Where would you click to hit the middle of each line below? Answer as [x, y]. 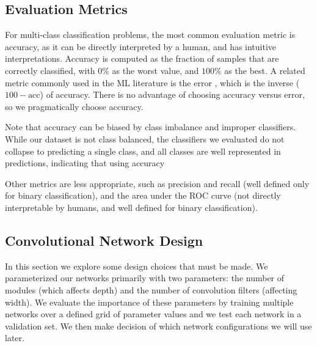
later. [15, 338]
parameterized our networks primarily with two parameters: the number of [145, 278]
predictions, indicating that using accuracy [85, 163]
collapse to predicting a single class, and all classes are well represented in [143, 151]
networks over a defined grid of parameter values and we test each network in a [153, 314]
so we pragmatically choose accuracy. [74, 106]
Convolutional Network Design [104, 240]
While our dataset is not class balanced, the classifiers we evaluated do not [145, 138]
